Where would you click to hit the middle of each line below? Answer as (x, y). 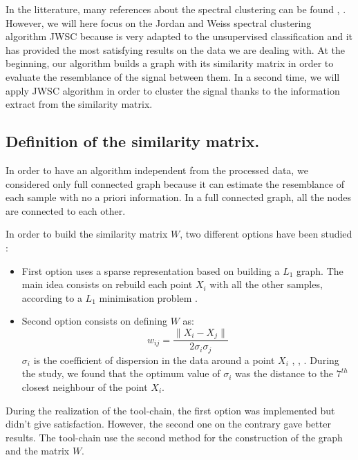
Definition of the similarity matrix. (133, 141)
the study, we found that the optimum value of (121, 373)
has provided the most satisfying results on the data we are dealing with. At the (175, 49)
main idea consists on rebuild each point (107, 284)
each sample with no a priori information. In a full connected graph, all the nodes (179, 197)
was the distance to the (284, 373)
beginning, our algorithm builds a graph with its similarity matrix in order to (170, 63)
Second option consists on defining (95, 321)
